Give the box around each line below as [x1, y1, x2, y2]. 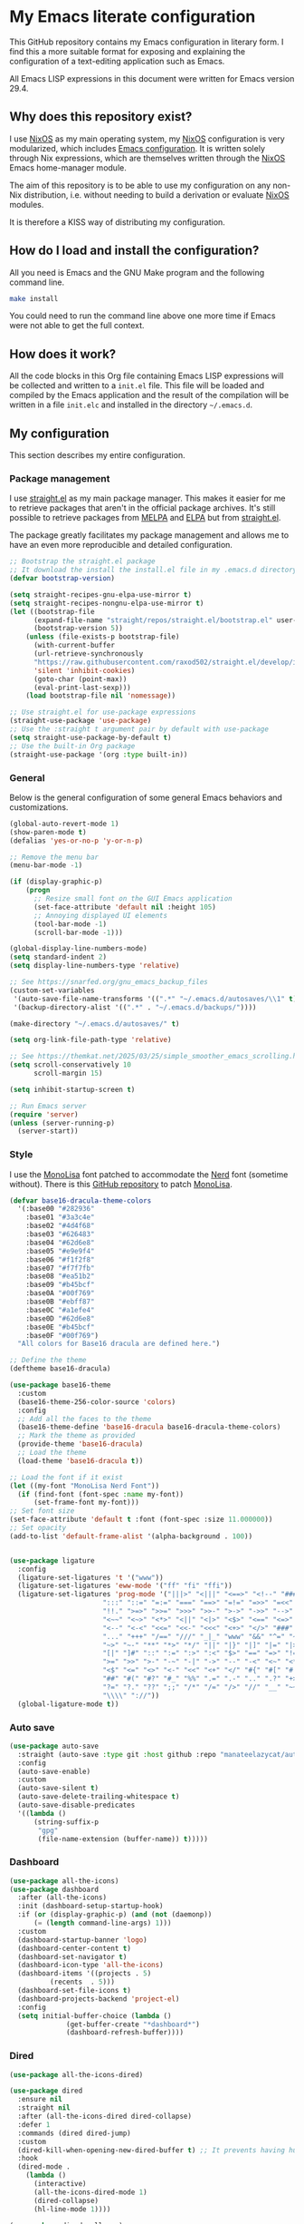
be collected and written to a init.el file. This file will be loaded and [9, 380, 265, 391]
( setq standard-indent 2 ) [9, 952, 107, 962]
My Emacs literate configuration [9, 6, 256, 27]
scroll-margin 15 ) [33, 1068, 103, 1078]
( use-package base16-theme [9, 1380, 111, 1390]
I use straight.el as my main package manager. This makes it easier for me [9, 493, 286, 504]
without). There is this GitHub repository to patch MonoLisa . [9, 1178, 233, 1189]
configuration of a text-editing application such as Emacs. [9, 55, 225, 66]
